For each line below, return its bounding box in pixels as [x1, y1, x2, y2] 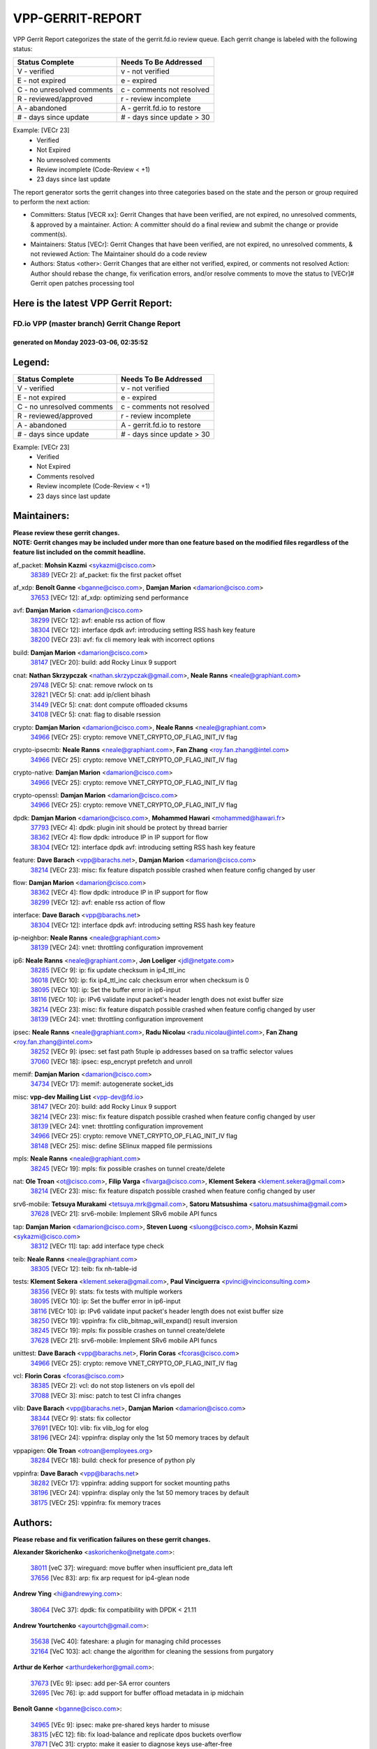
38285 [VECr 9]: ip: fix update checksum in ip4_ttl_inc [30, 966, 186, 975]
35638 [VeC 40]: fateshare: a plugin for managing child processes [30, 1637, 221, 1645]
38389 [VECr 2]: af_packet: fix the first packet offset [30, 571, 182, 579]
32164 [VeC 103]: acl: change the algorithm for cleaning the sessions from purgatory [30, 1647, 274, 1655]
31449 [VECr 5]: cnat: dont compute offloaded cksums [30, 700, 188, 709]
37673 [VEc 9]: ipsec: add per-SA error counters [30, 1679, 170, 1687]
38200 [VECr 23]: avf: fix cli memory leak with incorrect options [30, 635, 215, 644]
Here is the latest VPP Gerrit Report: [13, 297, 172, 309]
